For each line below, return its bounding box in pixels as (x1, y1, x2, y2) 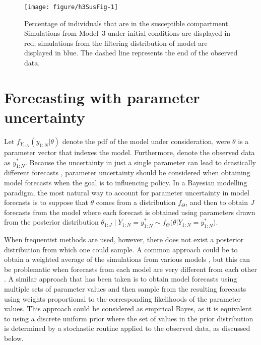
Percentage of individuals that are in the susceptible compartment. (24, 18, 230, 28)
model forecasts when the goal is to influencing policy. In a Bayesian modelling (4, 177, 247, 187)
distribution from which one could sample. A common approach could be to (4, 244, 238, 254)
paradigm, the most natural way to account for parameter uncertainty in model (4, 187, 249, 197)
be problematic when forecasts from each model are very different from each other (4, 263, 257, 274)
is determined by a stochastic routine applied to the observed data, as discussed (4, 323, 250, 333)
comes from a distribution (96, 197, 176, 208)
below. (4, 333, 24, 343)
